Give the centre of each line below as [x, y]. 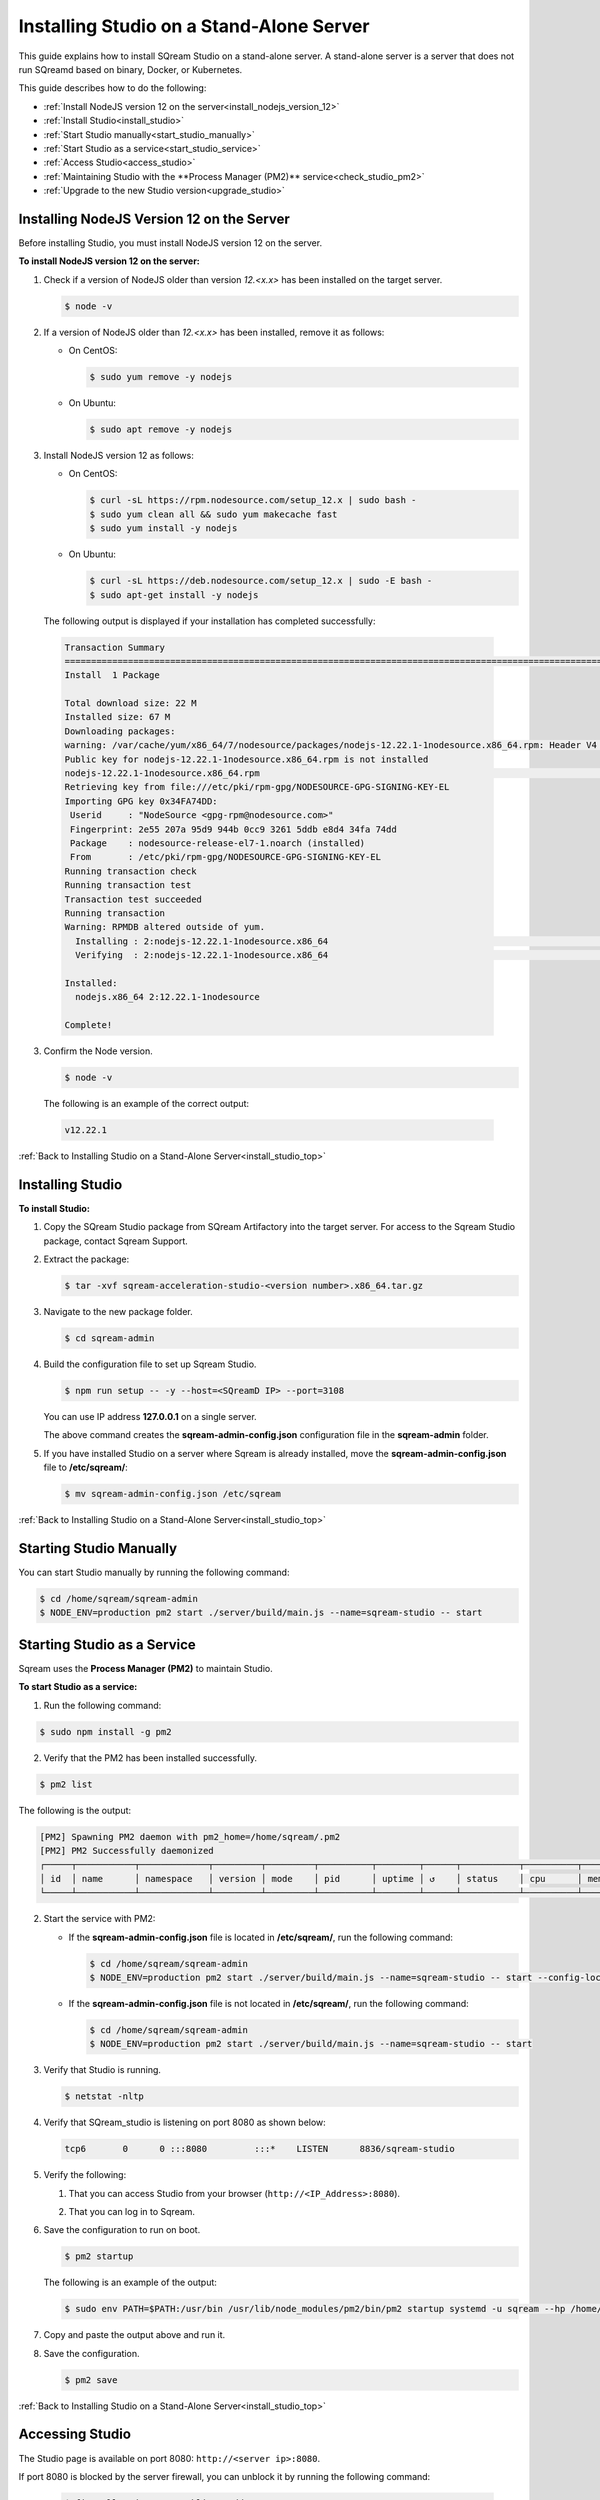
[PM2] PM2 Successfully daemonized [126, 1850]
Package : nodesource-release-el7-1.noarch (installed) [218, 843]
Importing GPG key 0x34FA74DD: [141, 801]
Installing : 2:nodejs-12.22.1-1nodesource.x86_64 [202, 941]
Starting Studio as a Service [107, 1644]
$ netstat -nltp [104, 2096]
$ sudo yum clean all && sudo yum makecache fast [213, 514]
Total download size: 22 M [130, 703]
